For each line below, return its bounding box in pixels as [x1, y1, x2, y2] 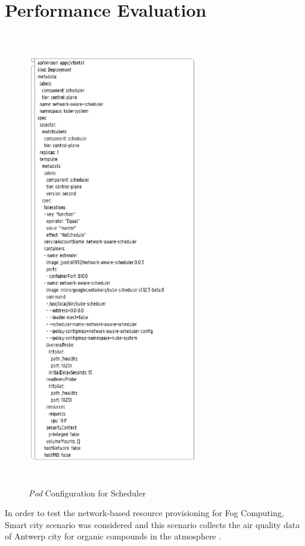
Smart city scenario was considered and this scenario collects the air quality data [5, 518, 300, 530]
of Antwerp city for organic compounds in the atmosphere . [5, 530, 222, 542]
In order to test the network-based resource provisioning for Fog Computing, [5, 507, 284, 519]
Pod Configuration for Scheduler [29, 486, 146, 499]
